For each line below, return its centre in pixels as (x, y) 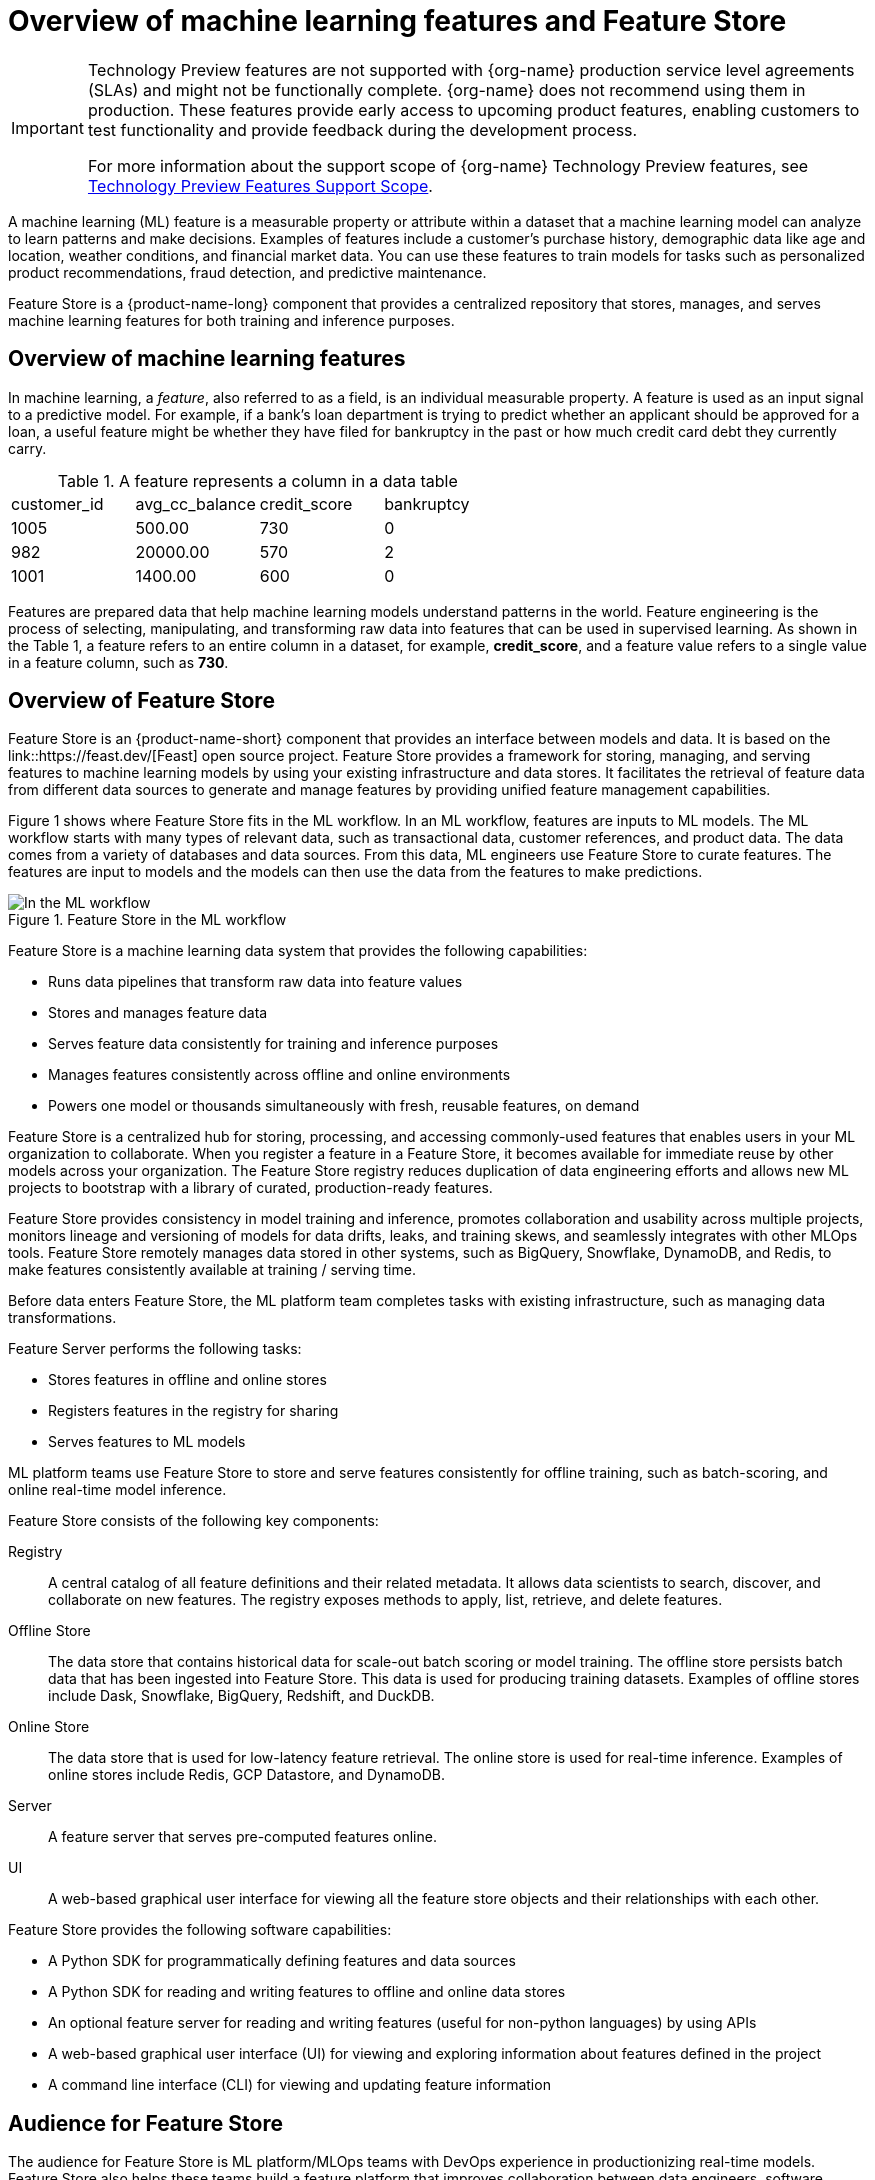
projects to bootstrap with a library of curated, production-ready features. (250, 1188)
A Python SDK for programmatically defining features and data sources (282, 1961)
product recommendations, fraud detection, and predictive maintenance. (247, 272)
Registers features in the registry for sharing (193, 1411)
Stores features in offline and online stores (187, 1380)
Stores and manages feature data (158, 1013)
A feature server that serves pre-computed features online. (242, 1837)
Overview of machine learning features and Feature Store (397, 21)
